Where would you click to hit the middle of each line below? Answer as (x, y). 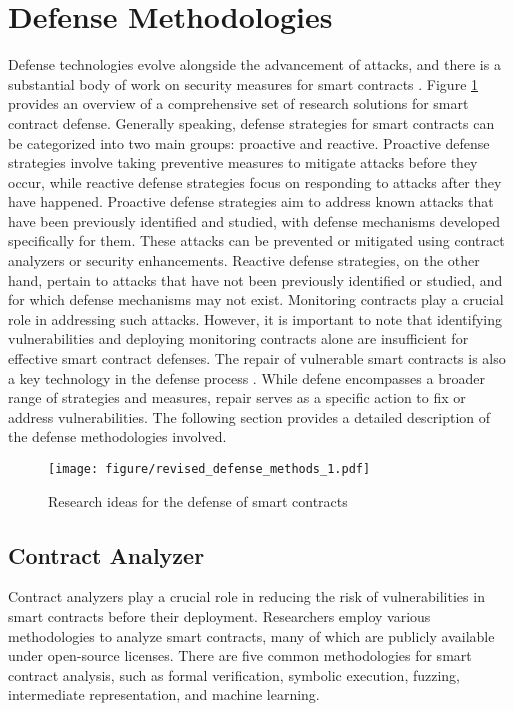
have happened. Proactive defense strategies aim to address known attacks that (251, 201)
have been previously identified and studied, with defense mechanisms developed (254, 220)
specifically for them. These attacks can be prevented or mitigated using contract (256, 240)
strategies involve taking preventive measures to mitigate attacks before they (243, 162)
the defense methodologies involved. (117, 436)
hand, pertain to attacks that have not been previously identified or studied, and (255, 279)
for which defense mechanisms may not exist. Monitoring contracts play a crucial (256, 299)
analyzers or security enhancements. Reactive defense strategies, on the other (244, 260)
